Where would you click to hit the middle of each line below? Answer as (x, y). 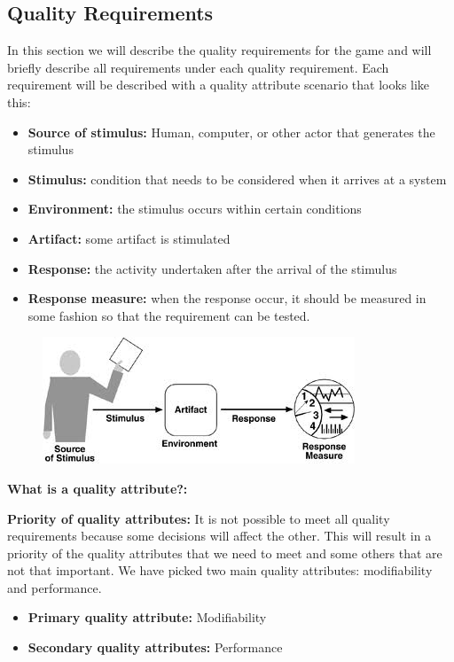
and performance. (55, 587)
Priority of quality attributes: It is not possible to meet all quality (199, 518)
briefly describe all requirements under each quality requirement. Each (198, 67)
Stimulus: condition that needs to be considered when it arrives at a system (237, 179)
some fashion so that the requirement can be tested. (169, 315)
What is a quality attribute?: (98, 488)
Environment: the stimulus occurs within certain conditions (195, 209)
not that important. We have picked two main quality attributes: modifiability (220, 570)
